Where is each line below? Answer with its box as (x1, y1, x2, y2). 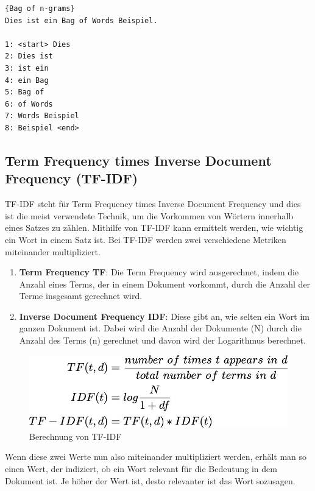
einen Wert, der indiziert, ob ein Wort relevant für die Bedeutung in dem (5, 462, 277, 475)
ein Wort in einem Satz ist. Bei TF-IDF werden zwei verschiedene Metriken (5, 233, 286, 245)
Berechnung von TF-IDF (29, 429, 122, 442)
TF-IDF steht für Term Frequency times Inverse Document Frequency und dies (5, 197, 301, 210)
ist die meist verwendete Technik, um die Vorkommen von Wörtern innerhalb (5, 209, 294, 222)
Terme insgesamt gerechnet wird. (19, 289, 143, 302)
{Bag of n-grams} (5, 4, 75, 13)
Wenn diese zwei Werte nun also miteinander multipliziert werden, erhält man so (5, 450, 307, 463)
